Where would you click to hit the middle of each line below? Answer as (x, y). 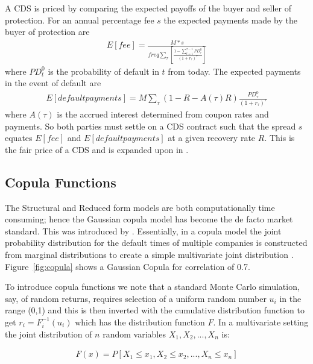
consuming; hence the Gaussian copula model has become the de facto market (149, 219)
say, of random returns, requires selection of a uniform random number (136, 298)
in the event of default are (53, 83)
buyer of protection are (47, 32)
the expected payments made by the (230, 20)
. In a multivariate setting (261, 322)
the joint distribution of (49, 334)
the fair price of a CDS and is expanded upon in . (97, 149)
